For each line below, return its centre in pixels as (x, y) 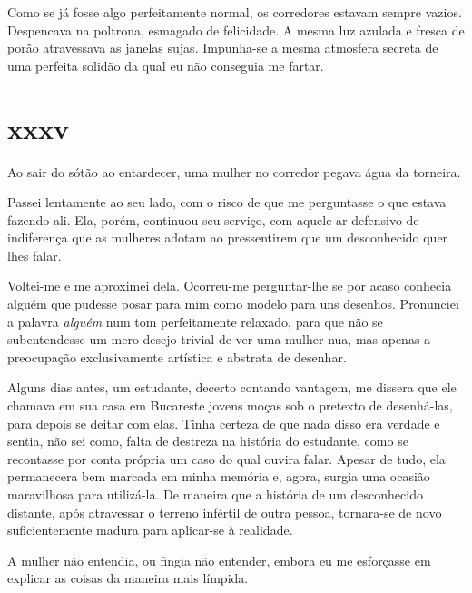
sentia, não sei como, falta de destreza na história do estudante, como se (208, 441)
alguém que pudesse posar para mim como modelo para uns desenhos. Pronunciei (233, 304)
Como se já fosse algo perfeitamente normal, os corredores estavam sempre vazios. (235, 12)
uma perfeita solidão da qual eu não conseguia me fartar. (166, 65)
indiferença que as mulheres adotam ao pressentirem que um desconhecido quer (228, 237)
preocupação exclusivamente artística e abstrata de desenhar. (177, 356)
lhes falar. (34, 255)
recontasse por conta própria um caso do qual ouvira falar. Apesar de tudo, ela (226, 458)
